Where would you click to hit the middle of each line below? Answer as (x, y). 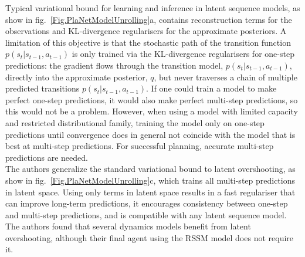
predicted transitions (43, 88)
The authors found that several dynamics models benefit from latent (128, 226)
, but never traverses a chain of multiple (226, 77)
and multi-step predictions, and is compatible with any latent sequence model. (146, 214)
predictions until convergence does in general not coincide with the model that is (150, 134)
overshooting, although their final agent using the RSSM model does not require (150, 237)
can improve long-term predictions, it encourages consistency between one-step (147, 203)
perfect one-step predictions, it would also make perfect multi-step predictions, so (152, 99)
